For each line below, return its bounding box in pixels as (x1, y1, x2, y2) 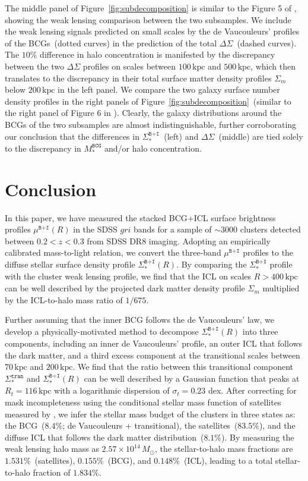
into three (242, 325, 278, 337)
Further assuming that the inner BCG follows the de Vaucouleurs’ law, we (5, 313, 275, 326)
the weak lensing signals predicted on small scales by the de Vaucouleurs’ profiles (5, 25, 300, 37)
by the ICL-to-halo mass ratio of (5, 293, 123, 306)
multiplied (262, 282, 300, 294)
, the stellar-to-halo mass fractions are (154, 442, 293, 455)
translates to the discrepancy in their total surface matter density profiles (5, 71, 272, 84)
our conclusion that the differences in (5, 130, 139, 142)
